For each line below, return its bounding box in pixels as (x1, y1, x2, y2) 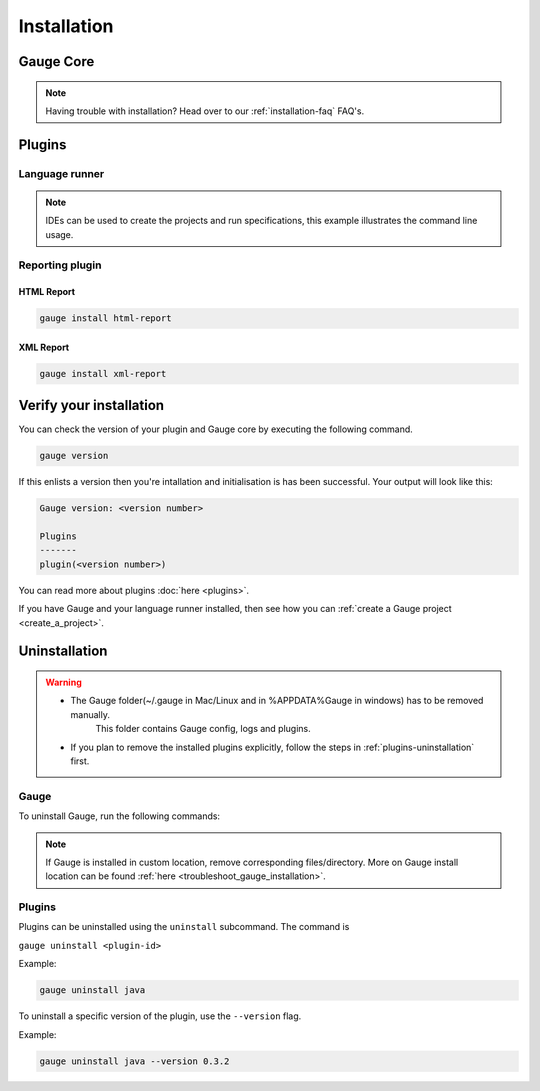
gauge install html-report (39, 313, 172, 324)
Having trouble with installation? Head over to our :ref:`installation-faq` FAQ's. (45, 105, 365, 117)
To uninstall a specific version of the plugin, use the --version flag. (18, 1010, 302, 1022)
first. (70, 755, 90, 767)
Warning (45, 676, 82, 689)
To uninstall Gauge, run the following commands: (18, 810, 220, 822)
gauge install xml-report (39, 368, 167, 379)
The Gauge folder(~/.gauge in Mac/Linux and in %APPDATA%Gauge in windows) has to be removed (70, 695, 484, 707)
